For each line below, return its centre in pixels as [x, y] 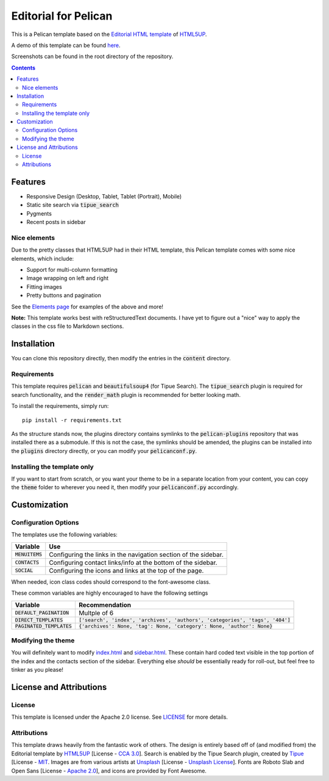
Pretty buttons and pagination [64, 296]
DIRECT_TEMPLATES [39, 620]
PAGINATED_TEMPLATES [44, 626]
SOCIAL [24, 571]
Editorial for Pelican [62, 16]
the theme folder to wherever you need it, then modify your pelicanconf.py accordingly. [125, 487]
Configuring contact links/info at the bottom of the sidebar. [133, 562]
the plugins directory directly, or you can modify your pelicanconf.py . [104, 451]
